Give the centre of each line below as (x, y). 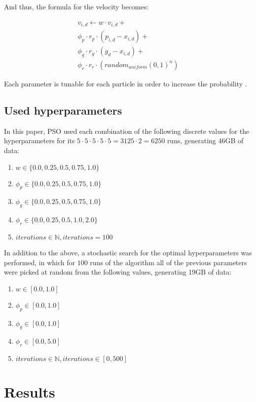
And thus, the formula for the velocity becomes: (76, 6)
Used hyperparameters (63, 110)
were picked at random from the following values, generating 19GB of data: (118, 272)
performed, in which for (40, 262)
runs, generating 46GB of (205, 141)
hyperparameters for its (39, 141)
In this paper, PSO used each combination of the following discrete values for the (127, 131)
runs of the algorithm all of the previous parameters (168, 262)
